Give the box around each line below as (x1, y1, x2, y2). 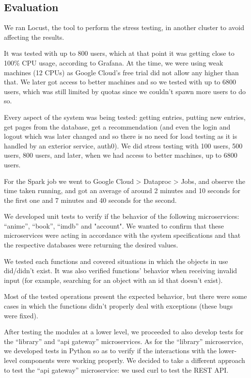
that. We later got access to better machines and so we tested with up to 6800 (4, 77, 236, 87)
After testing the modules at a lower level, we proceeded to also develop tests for (4, 327, 244, 337)
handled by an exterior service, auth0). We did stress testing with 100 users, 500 (4, 140, 243, 150)
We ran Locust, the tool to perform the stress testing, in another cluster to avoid (4, 22, 244, 33)
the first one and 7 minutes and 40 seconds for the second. (4, 195, 177, 205)
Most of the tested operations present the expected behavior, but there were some (4, 291, 247, 301)
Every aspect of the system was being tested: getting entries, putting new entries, (4, 112, 246, 122)
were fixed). (4, 310, 38, 320)
